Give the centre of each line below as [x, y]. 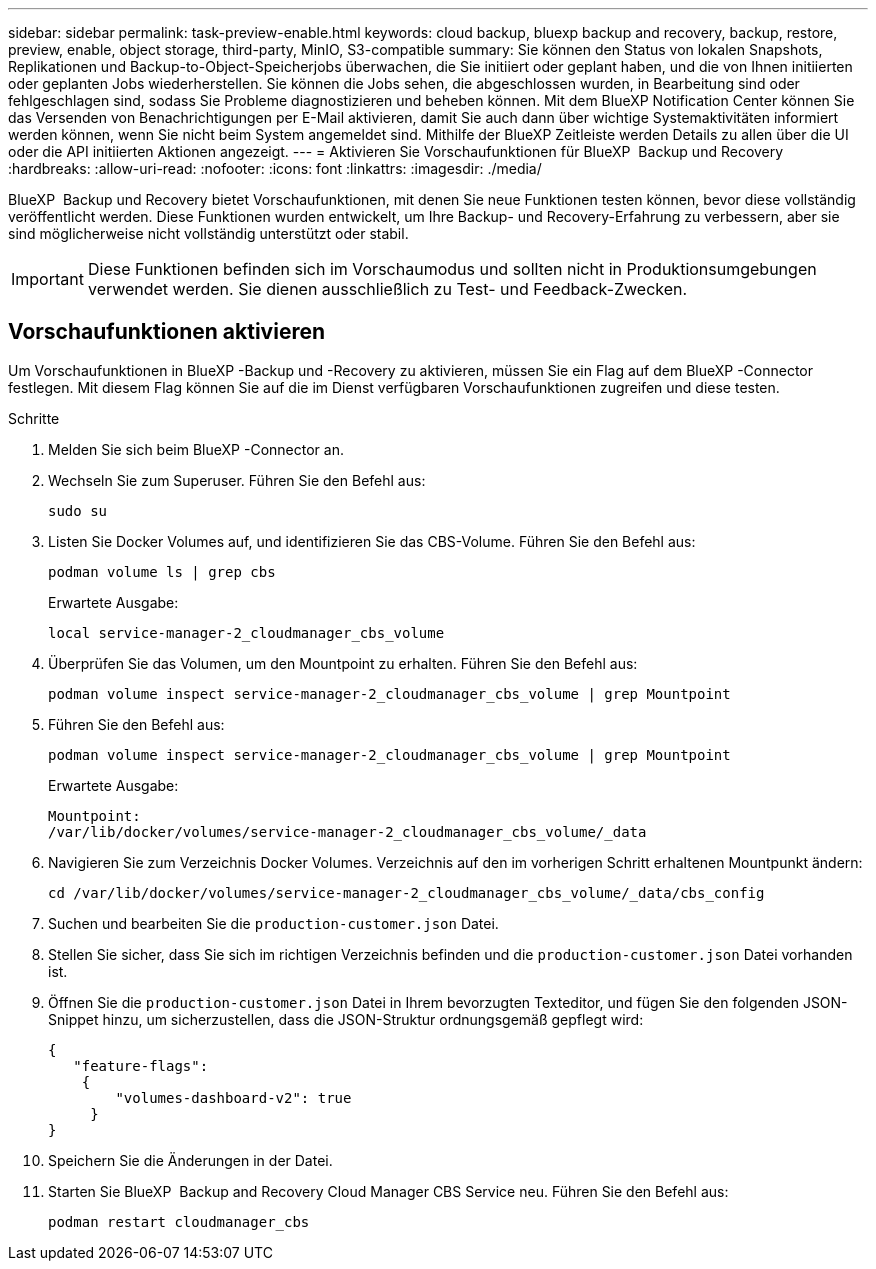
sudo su [78, 510]
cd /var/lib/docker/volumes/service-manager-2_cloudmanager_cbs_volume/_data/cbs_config [406, 892]
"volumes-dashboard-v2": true [233, 1097]
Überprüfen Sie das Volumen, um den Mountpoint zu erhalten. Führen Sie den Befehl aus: [343, 663]
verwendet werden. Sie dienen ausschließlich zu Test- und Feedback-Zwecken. [387, 289]
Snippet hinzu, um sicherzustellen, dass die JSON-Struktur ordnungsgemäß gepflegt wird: [346, 1019]
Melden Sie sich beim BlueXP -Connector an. [196, 449]
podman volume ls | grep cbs [162, 571]
